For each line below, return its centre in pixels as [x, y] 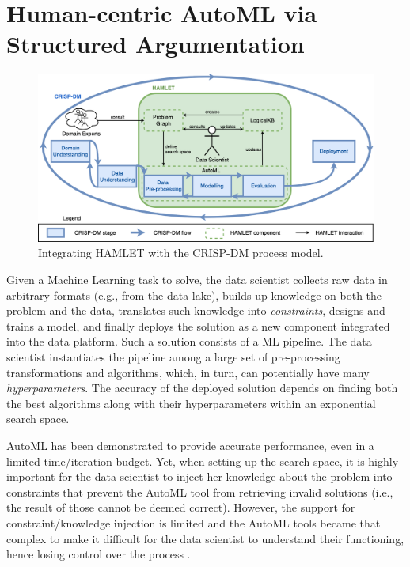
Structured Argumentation [156, 44]
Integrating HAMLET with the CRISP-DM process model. [181, 253]
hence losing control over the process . [99, 554]
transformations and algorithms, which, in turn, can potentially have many [188, 372]
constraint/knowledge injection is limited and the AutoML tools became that [194, 522]
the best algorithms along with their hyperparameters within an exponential [191, 403]
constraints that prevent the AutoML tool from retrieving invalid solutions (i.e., [200, 491]
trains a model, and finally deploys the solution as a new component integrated [198, 325]
